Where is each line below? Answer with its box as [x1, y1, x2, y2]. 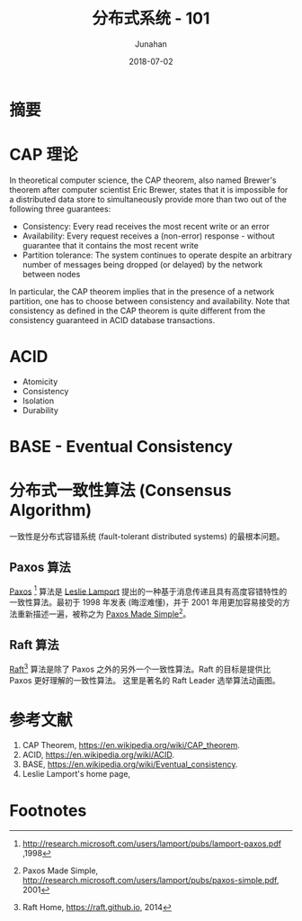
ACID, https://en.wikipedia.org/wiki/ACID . [22, 749, 175, 761]
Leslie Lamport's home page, [22, 769, 131, 780]
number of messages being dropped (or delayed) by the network [22, 258, 263, 270]
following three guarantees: [9, 203, 111, 214]
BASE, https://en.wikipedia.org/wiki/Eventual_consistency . [22, 759, 238, 770]
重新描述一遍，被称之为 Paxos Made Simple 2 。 [16, 607, 191, 619]
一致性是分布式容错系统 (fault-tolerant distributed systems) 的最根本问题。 [9, 530, 285, 541]
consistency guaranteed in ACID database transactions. [9, 314, 216, 325]
